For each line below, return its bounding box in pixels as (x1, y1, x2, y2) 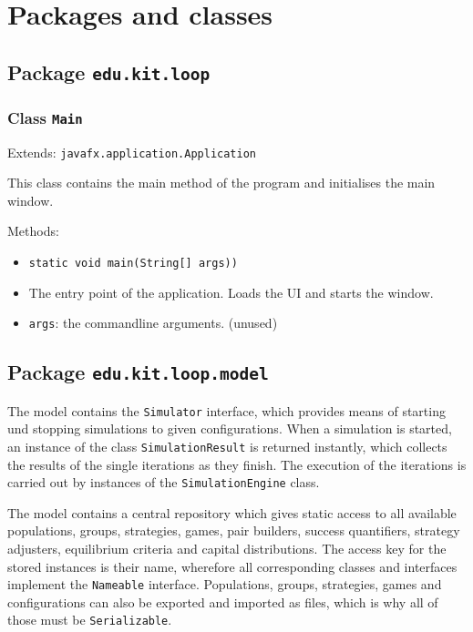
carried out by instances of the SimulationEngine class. (7, 473, 320, 492)
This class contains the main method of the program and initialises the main (7, 173, 436, 192)
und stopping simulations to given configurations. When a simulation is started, (7, 419, 452, 438)
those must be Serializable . (7, 610, 172, 629)
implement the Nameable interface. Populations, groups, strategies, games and (7, 575, 442, 594)
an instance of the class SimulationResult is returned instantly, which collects (7, 436, 447, 455)
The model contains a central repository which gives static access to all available (7, 503, 457, 522)
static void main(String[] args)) (28, 256, 238, 270)
